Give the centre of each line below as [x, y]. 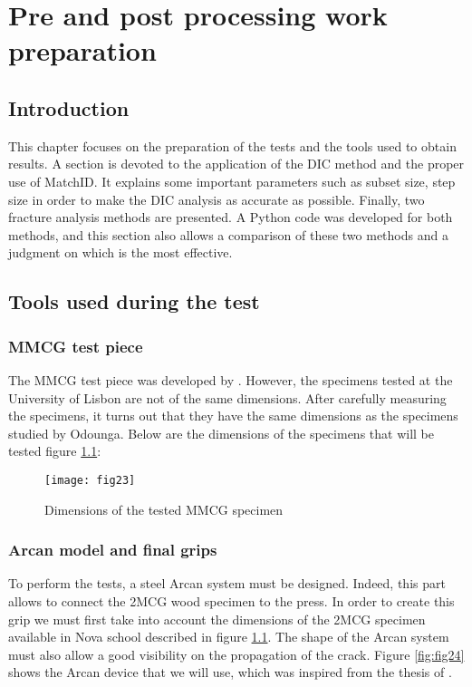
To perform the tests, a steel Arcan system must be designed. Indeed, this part [227, 583]
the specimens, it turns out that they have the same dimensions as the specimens [233, 416]
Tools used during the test [134, 301]
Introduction [69, 107]
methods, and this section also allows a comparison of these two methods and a [228, 234]
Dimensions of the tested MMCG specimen [164, 509]
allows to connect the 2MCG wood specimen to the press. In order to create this [231, 600]
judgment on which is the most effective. [120, 252]
